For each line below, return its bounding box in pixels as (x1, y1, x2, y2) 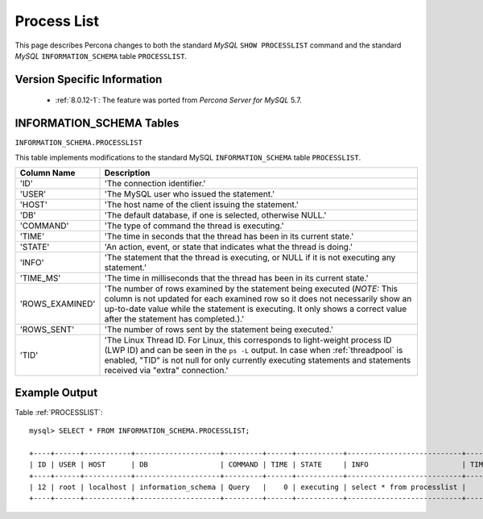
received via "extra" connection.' (104, 365, 229, 376)
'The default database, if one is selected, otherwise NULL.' (104, 210, 327, 221)
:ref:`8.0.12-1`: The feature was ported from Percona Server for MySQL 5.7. (55, 95, 302, 105)
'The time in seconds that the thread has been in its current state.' (104, 230, 354, 242)
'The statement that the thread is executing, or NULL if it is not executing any (104, 252, 396, 264)
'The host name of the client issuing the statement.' (104, 199, 299, 210)
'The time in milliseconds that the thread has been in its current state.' (104, 272, 369, 284)
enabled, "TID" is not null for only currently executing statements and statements (104, 355, 411, 366)
